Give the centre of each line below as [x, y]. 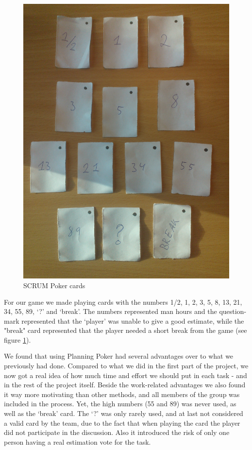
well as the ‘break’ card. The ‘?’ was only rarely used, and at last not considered [124, 413]
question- [233, 311]
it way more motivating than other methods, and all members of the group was [122, 394]
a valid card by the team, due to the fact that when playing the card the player [122, 423]
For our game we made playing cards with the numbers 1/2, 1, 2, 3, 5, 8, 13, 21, [123, 302]
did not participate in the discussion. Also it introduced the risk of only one [117, 432]
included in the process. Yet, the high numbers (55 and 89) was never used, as [120, 404]
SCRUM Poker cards [54, 285]
